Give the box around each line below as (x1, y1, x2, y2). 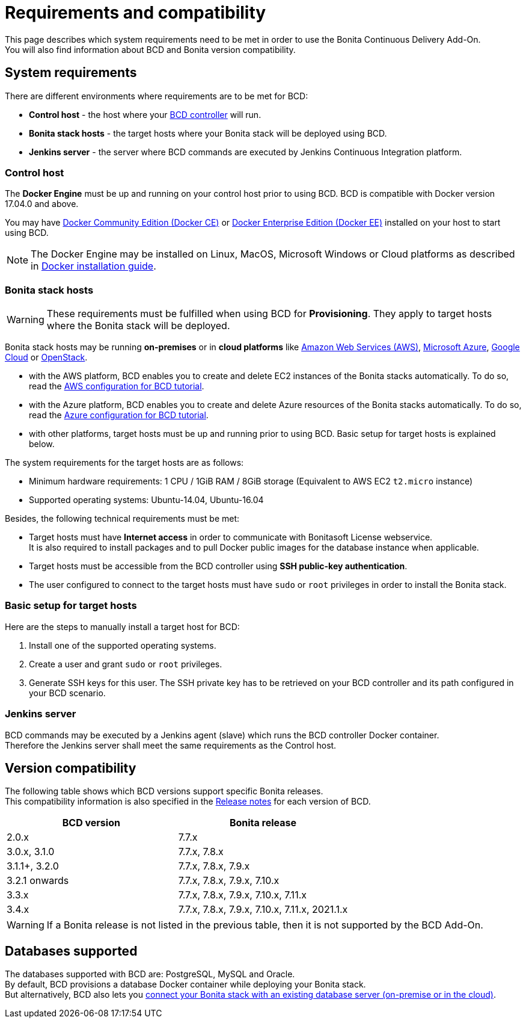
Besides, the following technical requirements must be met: (5, 513, 240, 524)
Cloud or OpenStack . (5, 352, 88, 363)
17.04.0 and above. (5, 199, 79, 209)
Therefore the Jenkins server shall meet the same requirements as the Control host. (5, 740, 337, 750)
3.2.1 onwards (7, 874, 69, 887)
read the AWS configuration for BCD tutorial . (29, 381, 204, 392)
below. (29, 439, 55, 450)
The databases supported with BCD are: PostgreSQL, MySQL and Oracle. (5, 969, 295, 980)
